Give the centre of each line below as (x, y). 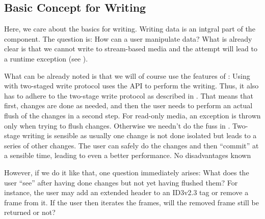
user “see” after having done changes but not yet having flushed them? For (121, 182)
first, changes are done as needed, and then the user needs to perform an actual (128, 105)
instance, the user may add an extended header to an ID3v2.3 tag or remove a (126, 192)
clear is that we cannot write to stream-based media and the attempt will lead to (131, 49)
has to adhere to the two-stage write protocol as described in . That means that (129, 95)
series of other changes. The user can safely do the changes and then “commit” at (131, 145)
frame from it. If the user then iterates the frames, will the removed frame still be (131, 202)
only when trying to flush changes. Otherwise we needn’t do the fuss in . (117, 125)
